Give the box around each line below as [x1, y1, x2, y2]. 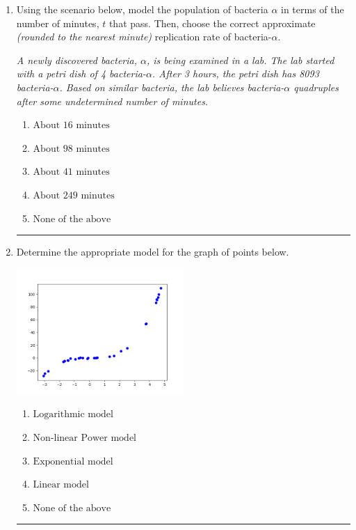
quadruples [293, 79, 339, 94]
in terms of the [281, 2, 344, 16]
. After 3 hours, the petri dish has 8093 [152, 66, 319, 81]
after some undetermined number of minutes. [16, 93, 209, 108]
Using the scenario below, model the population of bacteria [16, 2, 268, 16]
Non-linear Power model [33, 432, 137, 443]
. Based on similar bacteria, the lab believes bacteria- [59, 79, 284, 94]
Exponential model [33, 456, 113, 467]
